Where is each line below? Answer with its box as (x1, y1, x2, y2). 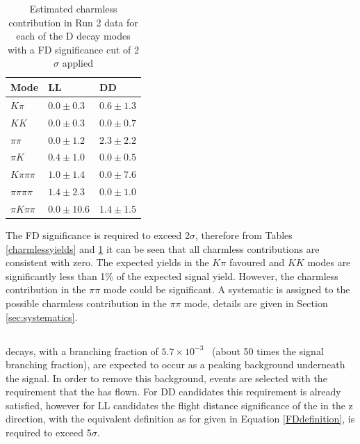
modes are (307, 255, 351, 270)
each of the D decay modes (16, 28, 131, 43)
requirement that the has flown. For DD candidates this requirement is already (6, 384, 341, 399)
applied (62, 56, 93, 70)
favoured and (229, 255, 285, 270)
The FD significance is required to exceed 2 (6, 227, 190, 242)
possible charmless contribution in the (6, 295, 167, 310)
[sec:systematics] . (6, 309, 78, 324)
